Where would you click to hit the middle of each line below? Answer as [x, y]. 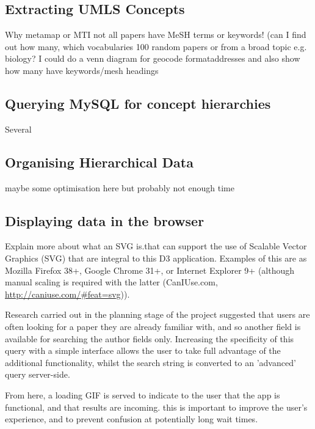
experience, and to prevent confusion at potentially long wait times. [132, 419]
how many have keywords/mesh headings [82, 70]
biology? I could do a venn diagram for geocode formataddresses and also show [153, 58]
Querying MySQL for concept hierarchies [138, 103]
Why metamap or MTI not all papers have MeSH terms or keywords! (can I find [156, 35]
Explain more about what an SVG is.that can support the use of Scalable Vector [156, 246]
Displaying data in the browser [105, 220]
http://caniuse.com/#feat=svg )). [67, 294]
